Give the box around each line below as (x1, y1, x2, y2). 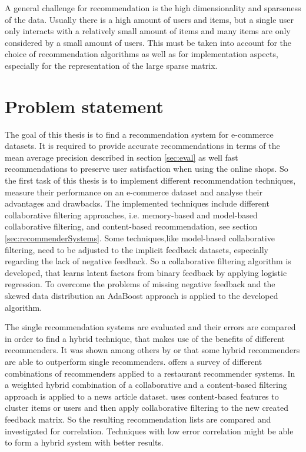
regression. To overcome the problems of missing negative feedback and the (5, 278, 275, 290)
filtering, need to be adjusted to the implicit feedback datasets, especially (5, 243, 268, 255)
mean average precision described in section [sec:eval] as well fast (5, 151, 238, 163)
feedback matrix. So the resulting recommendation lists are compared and (5, 413, 271, 425)
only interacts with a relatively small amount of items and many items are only (5, 25, 291, 37)
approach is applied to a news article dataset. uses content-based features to (5, 390, 279, 402)
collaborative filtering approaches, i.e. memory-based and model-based (5, 208, 258, 221)
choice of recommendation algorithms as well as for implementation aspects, (5, 48, 278, 60)
